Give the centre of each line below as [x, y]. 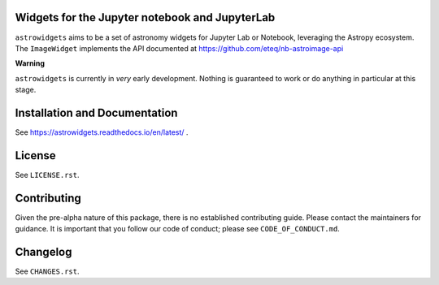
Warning [30, 63]
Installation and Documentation [96, 112]
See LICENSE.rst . [48, 175]
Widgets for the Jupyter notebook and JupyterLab [145, 17]
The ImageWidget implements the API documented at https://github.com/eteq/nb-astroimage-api [179, 48]
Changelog [43, 252]
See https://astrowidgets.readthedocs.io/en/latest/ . [102, 132]
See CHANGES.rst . [48, 271]
